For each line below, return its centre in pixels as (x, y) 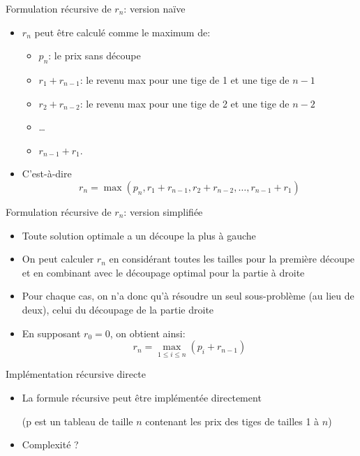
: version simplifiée (163, 211)
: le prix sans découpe (95, 56)
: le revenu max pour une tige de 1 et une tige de (185, 79)
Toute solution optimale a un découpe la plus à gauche (139, 235)
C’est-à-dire (47, 174)
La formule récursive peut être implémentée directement (142, 397)
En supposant (51, 333)
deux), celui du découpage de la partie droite (118, 309)
